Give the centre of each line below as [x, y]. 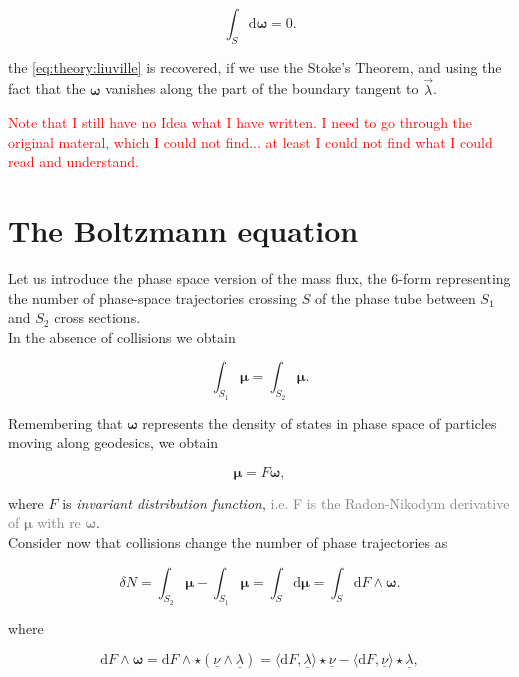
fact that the [47, 88]
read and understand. [73, 161]
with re [59, 522]
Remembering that [65, 422]
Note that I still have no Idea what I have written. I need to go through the [240, 122]
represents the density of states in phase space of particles [319, 422]
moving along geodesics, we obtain [113, 442]
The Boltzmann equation [183, 230]
